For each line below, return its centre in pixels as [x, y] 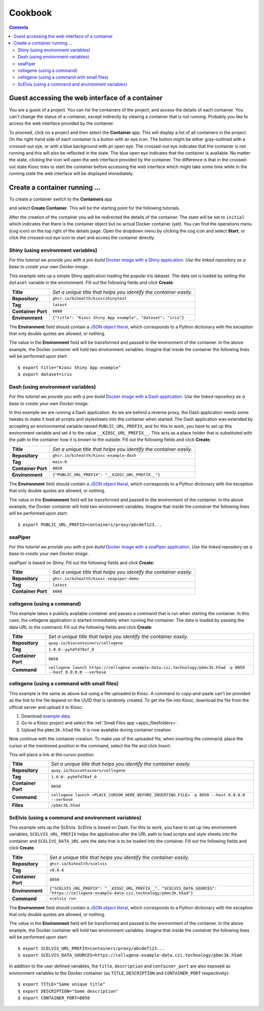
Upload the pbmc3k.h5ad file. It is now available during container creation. [97, 730]
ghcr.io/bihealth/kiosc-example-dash [94, 455]
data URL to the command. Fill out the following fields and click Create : [81, 627]
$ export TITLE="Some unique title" [62, 984]
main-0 [59, 462]
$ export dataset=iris [45, 374]
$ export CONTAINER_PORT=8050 [54, 998]
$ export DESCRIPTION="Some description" [68, 991]
